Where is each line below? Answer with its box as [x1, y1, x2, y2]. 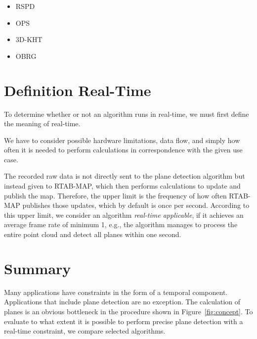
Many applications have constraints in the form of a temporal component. [4, 287, 228, 297]
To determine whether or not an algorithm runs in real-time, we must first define [4, 108, 249, 119]
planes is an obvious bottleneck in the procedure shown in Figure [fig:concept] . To [4, 306, 253, 316]
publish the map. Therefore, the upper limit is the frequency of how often [4, 190, 227, 200]
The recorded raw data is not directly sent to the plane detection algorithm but [4, 171, 245, 181]
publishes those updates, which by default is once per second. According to [22, 200, 250, 210]
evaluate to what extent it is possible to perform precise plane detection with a [4, 316, 243, 326]
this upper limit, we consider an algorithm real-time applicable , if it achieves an [4, 209, 244, 220]
